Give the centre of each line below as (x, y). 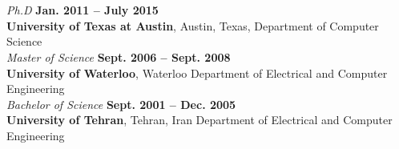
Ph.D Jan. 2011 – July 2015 (83, 10)
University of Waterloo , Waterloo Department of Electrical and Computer (197, 72)
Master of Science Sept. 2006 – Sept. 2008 (119, 56)
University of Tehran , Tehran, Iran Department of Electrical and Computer (199, 120)
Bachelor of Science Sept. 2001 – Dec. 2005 (121, 104)
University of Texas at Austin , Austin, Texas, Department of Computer (193, 25)
